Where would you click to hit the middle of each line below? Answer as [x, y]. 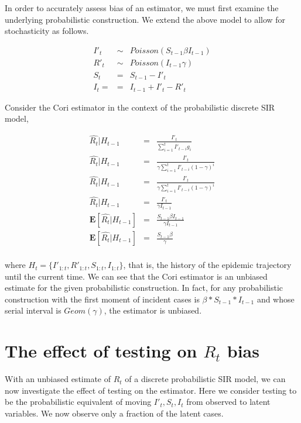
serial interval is [33, 310]
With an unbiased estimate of [58, 379]
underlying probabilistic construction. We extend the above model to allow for [145, 19]
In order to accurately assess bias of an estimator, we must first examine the [142, 8]
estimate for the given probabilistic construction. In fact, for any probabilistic [144, 288]
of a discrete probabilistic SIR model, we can [205, 379]
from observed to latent [228, 402]
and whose [276, 299]
